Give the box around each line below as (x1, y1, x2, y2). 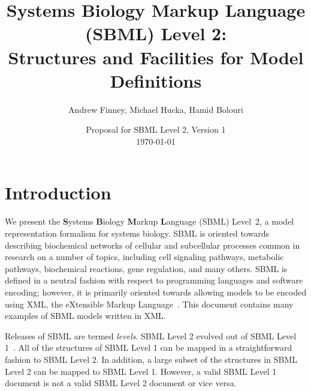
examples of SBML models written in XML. (5, 309, 166, 322)
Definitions (110, 68, 202, 92)
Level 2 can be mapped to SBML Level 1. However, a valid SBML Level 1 (5, 365, 277, 377)
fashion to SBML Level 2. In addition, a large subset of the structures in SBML (5, 353, 297, 365)
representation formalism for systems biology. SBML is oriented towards (5, 227, 269, 239)
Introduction (5, 180, 111, 205)
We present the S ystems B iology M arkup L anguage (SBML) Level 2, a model (5, 215, 294, 228)
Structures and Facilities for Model (8, 44, 304, 69)
